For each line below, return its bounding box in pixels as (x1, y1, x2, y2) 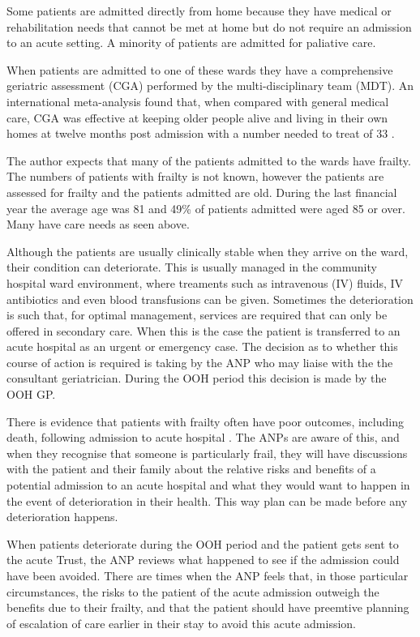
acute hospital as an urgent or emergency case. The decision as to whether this (6, 338, 398, 355)
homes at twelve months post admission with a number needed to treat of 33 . (6, 125, 395, 142)
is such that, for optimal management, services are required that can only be (6, 306, 388, 323)
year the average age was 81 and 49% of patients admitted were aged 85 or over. (6, 199, 405, 216)
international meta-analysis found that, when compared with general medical (6, 92, 389, 109)
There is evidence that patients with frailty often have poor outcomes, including (6, 413, 404, 430)
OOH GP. (6, 386, 56, 403)
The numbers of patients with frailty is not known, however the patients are (6, 168, 384, 185)
